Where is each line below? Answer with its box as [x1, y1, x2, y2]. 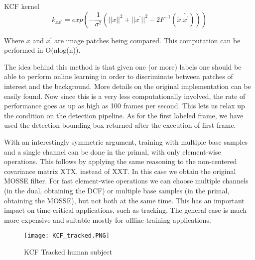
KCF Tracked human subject [24, 246, 113, 257]
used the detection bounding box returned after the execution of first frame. [4, 120, 236, 130]
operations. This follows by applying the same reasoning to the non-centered [4, 156, 237, 167]
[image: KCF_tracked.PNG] [24, 232, 110, 240]
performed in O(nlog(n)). [4, 45, 81, 55]
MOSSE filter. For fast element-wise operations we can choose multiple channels [4, 175, 249, 186]
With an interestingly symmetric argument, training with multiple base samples [4, 136, 248, 147]
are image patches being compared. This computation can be [54, 35, 241, 45]
